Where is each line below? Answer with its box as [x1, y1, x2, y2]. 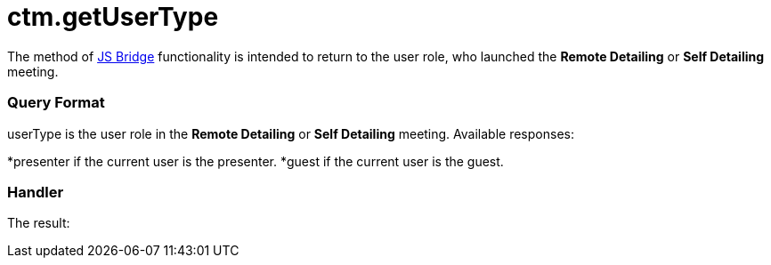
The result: [7, 215, 70, 231]
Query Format [7, 93, 105, 112]
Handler [7, 182, 64, 201]
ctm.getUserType [7, 2, 219, 32]
